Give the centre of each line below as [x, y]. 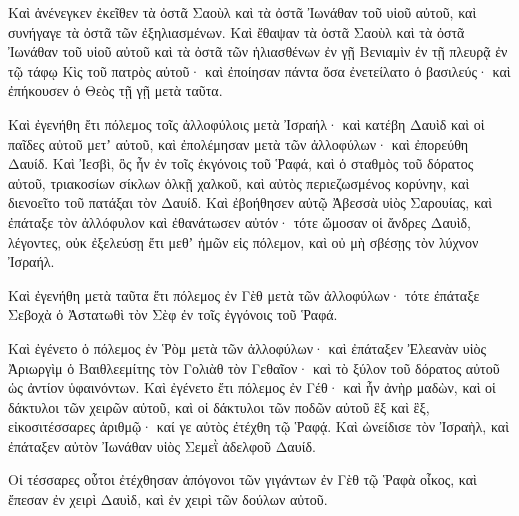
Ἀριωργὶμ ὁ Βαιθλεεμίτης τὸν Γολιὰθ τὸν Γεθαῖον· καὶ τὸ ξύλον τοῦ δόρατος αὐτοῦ [254, 367]
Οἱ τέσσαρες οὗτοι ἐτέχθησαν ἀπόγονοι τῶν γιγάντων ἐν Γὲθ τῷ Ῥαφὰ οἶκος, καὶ [242, 479]
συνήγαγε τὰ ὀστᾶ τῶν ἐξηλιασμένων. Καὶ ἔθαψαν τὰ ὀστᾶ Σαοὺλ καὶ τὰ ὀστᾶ [236, 31]
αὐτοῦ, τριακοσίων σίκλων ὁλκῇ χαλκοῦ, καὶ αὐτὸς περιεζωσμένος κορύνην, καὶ [239, 182]
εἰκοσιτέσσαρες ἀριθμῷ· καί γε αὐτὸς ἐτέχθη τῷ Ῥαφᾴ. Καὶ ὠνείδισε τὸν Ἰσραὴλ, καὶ [258, 426]
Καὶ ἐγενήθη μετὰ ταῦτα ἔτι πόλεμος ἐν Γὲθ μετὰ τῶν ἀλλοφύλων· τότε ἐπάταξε [244, 294]
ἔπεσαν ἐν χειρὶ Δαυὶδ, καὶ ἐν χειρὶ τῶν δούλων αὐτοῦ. [168, 499]
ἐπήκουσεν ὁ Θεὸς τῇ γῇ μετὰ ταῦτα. [115, 90]
